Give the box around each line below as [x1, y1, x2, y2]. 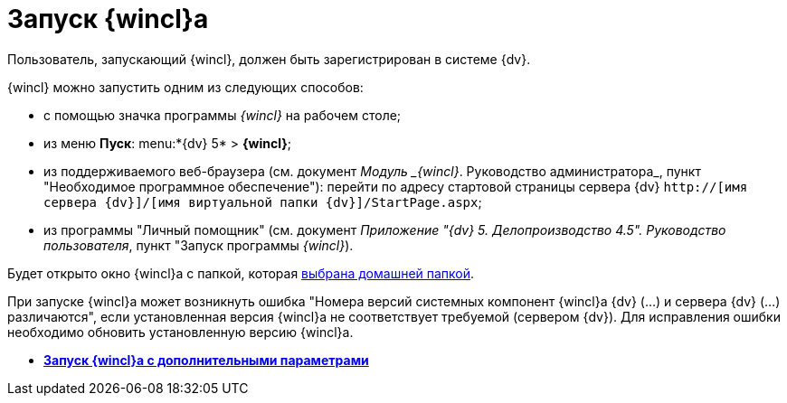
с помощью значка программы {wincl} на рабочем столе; [43, 107, 402, 123]
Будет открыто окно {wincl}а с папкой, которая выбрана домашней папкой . [7, 265, 475, 281]
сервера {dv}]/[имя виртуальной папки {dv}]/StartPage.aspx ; [43, 193, 482, 210]
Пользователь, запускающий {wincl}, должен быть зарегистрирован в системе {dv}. [7, 51, 531, 67]
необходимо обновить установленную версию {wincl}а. [7, 323, 354, 340]
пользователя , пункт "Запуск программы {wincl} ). [43, 237, 354, 253]
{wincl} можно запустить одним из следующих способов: [7, 79, 364, 95]
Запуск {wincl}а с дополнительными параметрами [43, 351, 369, 368]
